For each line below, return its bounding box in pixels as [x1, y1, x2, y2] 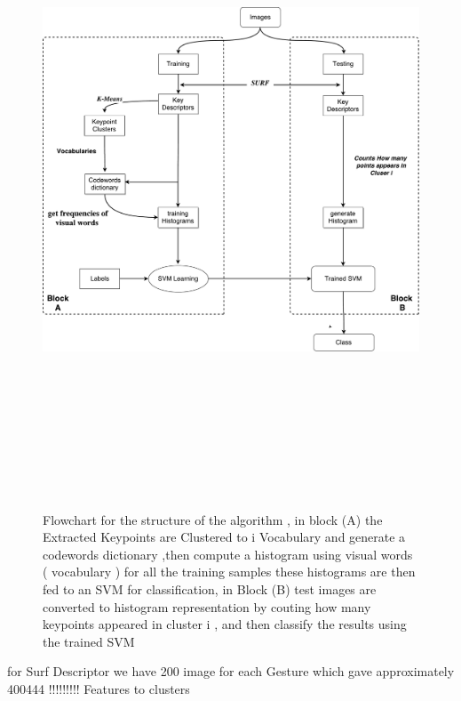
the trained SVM [43, 632, 135, 650]
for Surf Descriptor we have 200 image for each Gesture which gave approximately [7, 662, 455, 681]
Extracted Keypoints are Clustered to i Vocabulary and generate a [43, 528, 406, 546]
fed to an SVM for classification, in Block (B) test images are [43, 579, 377, 598]
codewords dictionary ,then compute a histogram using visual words [43, 544, 413, 563]
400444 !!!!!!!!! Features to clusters [7, 679, 190, 697]
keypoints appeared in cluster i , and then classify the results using [43, 615, 407, 633]
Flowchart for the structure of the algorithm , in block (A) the [43, 510, 383, 528]
